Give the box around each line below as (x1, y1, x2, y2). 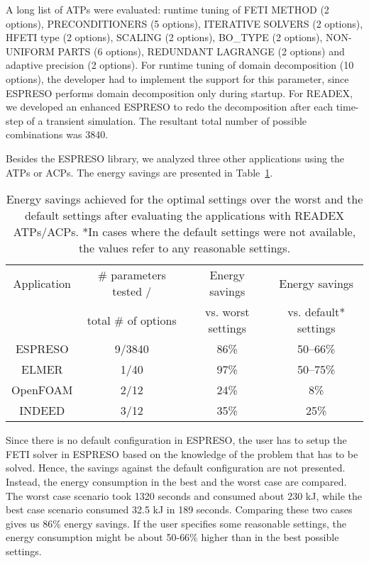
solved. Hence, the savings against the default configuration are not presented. (6, 460, 346, 475)
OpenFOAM (11, 381, 73, 398)
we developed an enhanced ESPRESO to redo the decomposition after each (6, 99, 333, 114)
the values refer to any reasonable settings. (78, 240, 291, 257)
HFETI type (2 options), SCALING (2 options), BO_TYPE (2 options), (6, 30, 323, 45)
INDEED (19, 402, 65, 419)
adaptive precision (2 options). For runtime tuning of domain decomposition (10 (6, 57, 354, 72)
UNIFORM (6, 43, 55, 58)
